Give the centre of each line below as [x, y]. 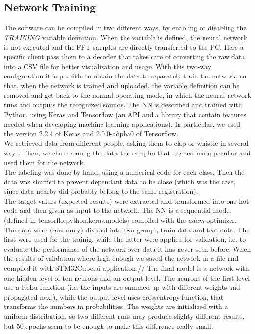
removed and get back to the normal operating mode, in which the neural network [127, 95]
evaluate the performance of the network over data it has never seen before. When [127, 248]
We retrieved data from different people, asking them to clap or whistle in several [126, 143]
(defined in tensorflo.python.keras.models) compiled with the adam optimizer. [120, 220]
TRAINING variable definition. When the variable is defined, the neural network [126, 37]
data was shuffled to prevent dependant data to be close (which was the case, [120, 181]
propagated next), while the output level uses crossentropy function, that [114, 296]
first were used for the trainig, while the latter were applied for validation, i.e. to [125, 239]
